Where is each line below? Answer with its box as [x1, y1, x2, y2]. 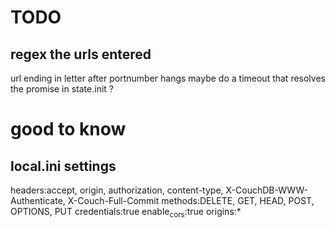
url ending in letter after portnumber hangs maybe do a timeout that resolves [10, 72, 326, 84]
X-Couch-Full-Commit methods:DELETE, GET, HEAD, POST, [67, 195, 315, 206]
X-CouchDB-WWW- [225, 184, 308, 196]
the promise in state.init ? [10, 83, 114, 95]
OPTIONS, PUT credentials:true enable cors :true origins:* [10, 206, 242, 220]
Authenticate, [10, 195, 66, 206]
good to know [10, 118, 127, 141]
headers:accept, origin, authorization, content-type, [10, 184, 224, 196]
